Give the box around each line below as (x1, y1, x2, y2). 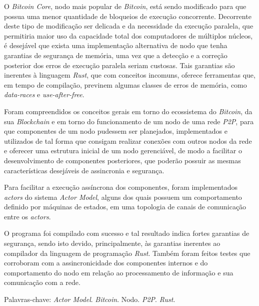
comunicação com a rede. (4, 277, 80, 287)
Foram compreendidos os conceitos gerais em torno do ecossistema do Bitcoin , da (4, 106, 252, 116)
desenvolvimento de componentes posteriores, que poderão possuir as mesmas (4, 155, 241, 165)
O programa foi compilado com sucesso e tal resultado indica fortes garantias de (4, 228, 249, 238)
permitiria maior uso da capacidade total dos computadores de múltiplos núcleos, (4, 30, 253, 41)
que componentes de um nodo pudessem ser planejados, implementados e (4, 126, 227, 136)
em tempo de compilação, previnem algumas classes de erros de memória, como (4, 79, 247, 90)
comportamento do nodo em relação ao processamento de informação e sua (4, 267, 233, 277)
